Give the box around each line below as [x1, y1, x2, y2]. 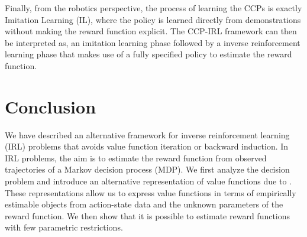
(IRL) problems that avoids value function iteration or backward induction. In [5, 140, 289, 152]
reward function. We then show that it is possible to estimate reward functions [5, 209, 290, 222]
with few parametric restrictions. [5, 221, 123, 233]
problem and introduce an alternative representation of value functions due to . [5, 175, 292, 187]
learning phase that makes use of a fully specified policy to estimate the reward [5, 48, 292, 60]
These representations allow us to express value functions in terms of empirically [5, 186, 296, 199]
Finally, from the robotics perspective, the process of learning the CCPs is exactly [5, 2, 302, 14]
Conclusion [5, 94, 96, 118]
